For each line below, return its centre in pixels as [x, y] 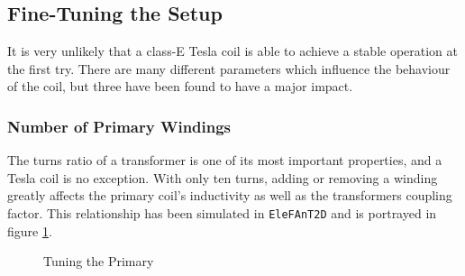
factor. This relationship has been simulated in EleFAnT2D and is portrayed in [222, 212]
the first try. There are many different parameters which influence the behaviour [229, 68]
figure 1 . [30, 230]
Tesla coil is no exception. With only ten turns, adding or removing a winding [223, 177]
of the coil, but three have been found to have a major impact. [180, 86]
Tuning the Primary [99, 261]
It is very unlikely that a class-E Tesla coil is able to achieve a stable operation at [233, 51]
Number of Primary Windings [119, 126]
